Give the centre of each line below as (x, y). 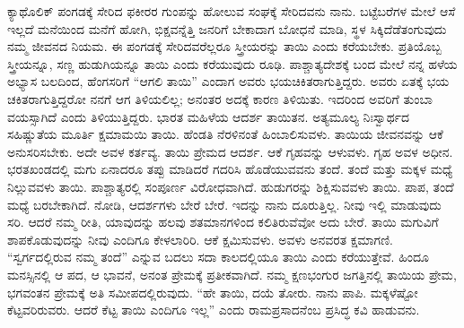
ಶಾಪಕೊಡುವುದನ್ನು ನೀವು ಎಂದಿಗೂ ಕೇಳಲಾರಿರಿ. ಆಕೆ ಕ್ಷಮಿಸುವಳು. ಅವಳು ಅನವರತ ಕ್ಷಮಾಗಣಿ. (200, 239)
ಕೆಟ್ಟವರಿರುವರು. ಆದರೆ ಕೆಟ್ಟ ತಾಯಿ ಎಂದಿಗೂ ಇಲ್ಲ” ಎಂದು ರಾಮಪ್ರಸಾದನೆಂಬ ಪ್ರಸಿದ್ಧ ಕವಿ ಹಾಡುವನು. (214, 310)
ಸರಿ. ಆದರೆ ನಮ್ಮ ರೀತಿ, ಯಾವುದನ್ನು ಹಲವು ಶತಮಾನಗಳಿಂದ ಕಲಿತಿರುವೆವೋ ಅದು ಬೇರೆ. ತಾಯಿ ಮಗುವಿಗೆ (223, 222)
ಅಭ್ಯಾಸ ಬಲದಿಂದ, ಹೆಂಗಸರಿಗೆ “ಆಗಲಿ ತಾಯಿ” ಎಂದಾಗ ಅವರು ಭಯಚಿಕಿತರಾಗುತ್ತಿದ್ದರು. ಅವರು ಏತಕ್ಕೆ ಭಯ (228, 81)
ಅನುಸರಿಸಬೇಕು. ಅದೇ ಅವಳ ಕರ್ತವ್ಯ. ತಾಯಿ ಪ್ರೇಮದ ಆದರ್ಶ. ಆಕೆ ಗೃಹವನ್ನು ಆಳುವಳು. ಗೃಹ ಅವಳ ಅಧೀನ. (230, 151)
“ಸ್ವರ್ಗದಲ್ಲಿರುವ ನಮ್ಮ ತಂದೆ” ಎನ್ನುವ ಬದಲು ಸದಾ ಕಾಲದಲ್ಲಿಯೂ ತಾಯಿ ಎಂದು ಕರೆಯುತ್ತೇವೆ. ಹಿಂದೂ (218, 257)
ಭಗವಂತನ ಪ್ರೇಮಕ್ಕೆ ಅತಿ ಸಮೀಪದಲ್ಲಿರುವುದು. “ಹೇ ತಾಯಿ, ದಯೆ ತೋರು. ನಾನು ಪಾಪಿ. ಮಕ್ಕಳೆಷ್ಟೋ (213, 292)
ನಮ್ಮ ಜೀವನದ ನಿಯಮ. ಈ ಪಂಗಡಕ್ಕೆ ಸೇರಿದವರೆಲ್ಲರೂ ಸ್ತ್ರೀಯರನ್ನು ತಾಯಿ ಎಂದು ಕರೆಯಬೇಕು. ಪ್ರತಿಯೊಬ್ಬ (224, 46)
